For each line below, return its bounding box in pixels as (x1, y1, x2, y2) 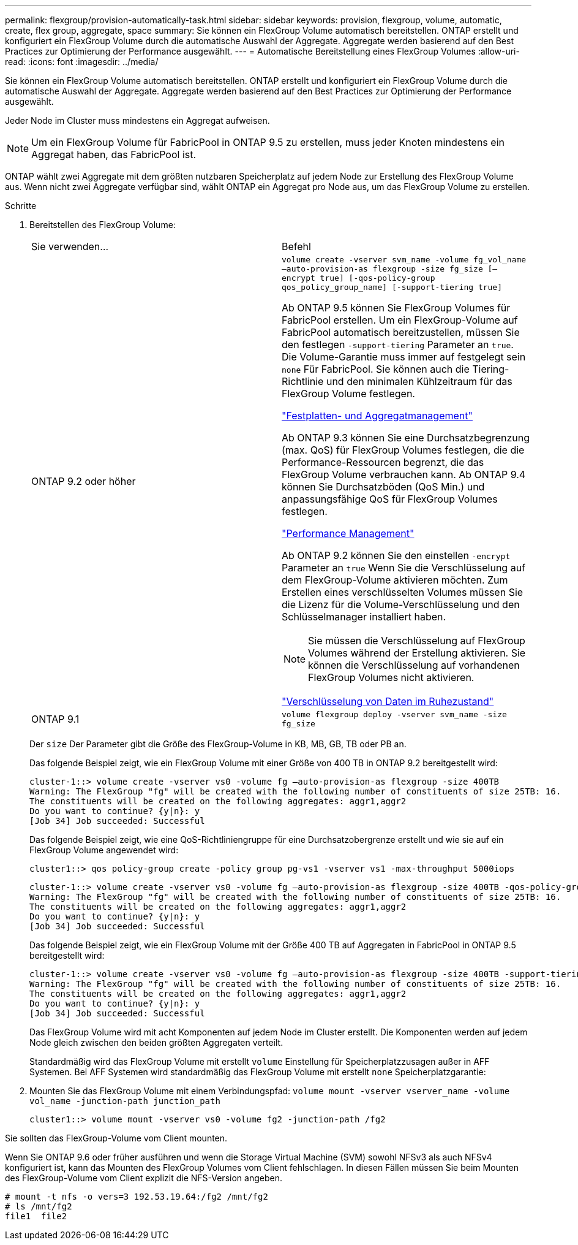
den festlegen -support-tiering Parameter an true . (282, 338, 514, 351)
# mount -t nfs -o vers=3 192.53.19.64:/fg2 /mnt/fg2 (5, 1192, 268, 1201)
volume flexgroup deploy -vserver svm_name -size (282, 710, 507, 719)
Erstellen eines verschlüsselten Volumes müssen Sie (282, 586, 524, 598)
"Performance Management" (282, 527, 415, 539)
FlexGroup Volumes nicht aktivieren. (308, 671, 475, 683)
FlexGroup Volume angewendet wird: (29, 845, 179, 855)
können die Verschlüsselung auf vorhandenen (308, 659, 520, 671)
